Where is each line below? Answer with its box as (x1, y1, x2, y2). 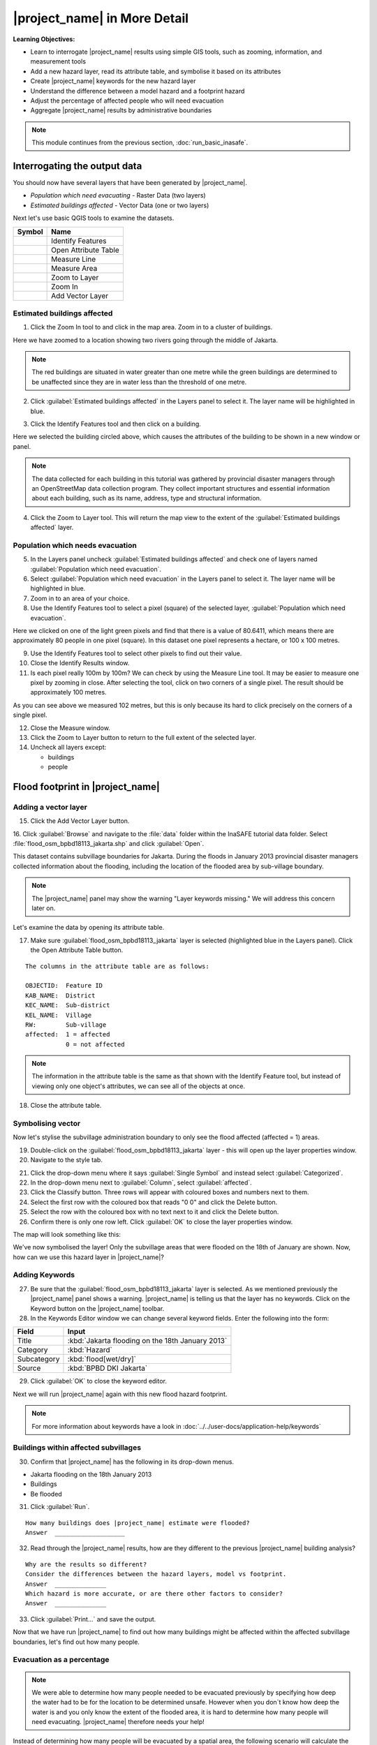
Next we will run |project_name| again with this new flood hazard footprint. (13, 1390, 228, 1398)
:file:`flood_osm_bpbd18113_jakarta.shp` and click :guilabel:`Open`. (13, 840, 205, 848)
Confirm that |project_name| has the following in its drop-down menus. (30, 1457, 234, 1466)
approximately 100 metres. (30, 688, 108, 697)
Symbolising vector (13, 1119, 81, 1128)
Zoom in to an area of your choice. (30, 594, 130, 602)
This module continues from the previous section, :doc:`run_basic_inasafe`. (31, 138, 249, 147)
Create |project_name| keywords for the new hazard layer (30, 77, 196, 85)
